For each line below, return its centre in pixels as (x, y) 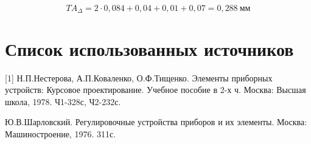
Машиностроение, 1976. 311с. (61, 133)
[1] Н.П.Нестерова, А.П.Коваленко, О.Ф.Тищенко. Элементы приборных (139, 77)
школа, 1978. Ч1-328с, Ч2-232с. (63, 101)
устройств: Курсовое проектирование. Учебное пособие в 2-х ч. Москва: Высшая (155, 90)
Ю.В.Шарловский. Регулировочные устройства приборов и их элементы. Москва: (156, 122)
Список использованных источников (149, 48)
